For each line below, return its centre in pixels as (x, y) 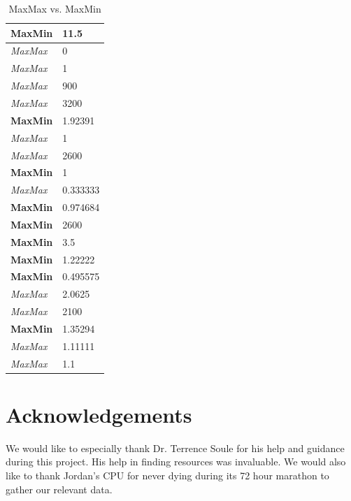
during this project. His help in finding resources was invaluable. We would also (176, 462)
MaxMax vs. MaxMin (55, 8)
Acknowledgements (99, 414)
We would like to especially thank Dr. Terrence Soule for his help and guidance (175, 448)
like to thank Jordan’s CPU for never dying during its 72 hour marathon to (167, 475)
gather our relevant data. (59, 489)
